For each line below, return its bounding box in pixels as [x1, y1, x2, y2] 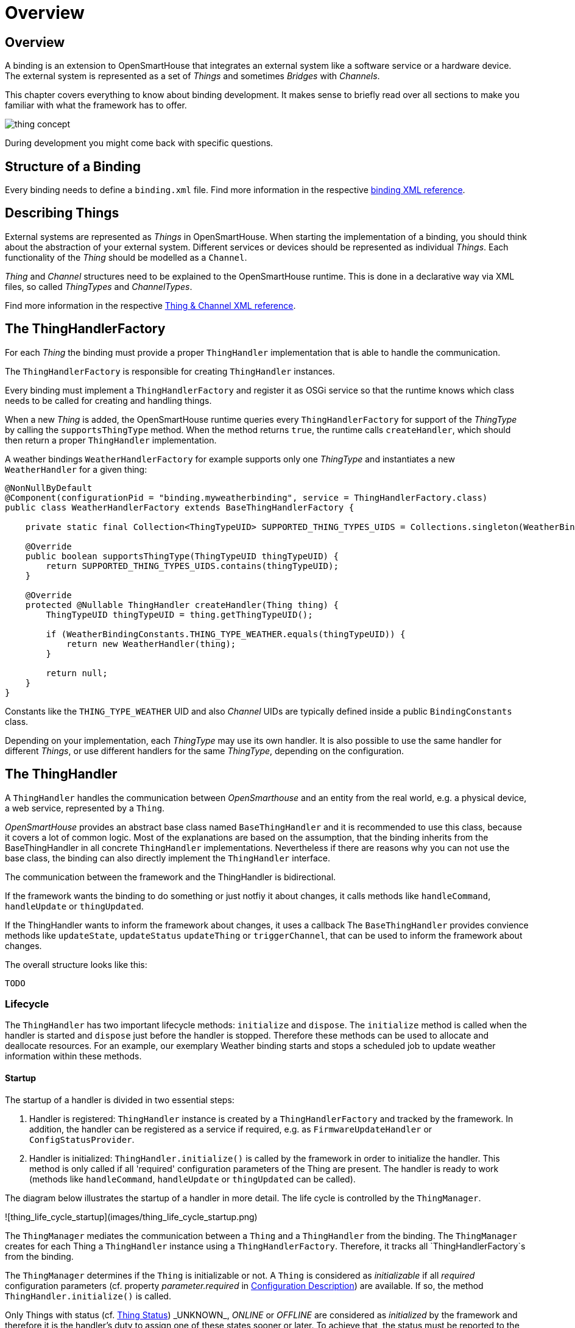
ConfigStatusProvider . [29, 1134, 135, 1145]
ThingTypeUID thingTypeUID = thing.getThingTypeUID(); [46, 609, 313, 620]
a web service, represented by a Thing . [5, 802, 165, 813]
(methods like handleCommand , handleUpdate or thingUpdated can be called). [29, 1173, 356, 1184]
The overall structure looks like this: [5, 959, 147, 970]
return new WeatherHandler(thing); [66, 638, 236, 649]
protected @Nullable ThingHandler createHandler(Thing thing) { [25, 599, 339, 610]
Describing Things [5, 205, 119, 221]
